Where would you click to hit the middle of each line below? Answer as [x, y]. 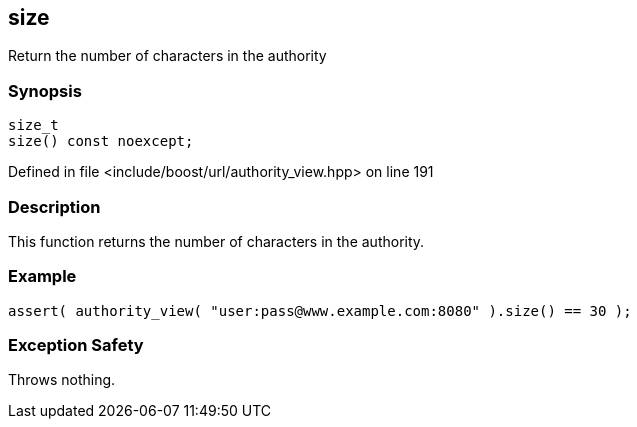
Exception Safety [76, 345]
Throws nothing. [62, 380]
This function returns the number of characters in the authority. [216, 241]
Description [54, 206]
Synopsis [45, 90]
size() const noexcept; [101, 141]
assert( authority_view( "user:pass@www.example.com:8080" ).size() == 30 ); [320, 310]
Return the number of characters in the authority [167, 56]
